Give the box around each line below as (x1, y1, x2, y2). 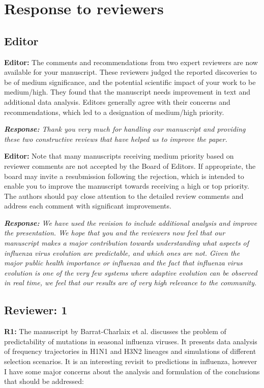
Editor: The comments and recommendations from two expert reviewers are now (4, 56, 258, 67)
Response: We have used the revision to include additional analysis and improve (4, 217, 257, 228)
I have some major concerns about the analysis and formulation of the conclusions (4, 366, 260, 376)
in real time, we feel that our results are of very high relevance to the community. (4, 277, 257, 288)
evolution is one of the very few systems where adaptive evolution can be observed (4, 267, 257, 278)
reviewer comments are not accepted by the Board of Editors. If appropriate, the (4, 160, 256, 171)
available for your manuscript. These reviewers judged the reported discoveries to (4, 67, 257, 77)
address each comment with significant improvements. (4, 200, 171, 211)
